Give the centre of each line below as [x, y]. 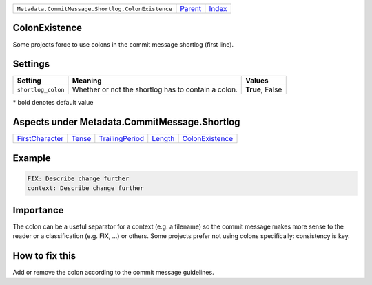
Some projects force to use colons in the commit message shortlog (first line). [123, 44]
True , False [264, 89]
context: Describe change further [85, 188]
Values [257, 81]
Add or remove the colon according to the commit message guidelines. [113, 273]
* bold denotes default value [53, 103]
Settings [31, 64]
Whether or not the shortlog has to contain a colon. [155, 89]
